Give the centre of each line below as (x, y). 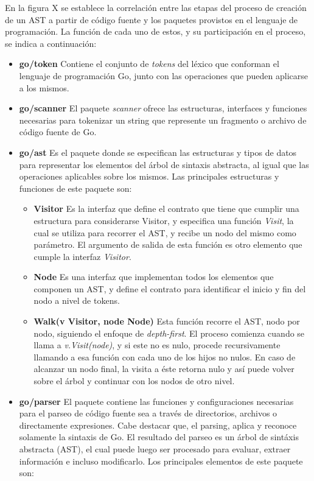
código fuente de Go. (58, 132)
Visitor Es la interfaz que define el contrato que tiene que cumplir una (166, 209)
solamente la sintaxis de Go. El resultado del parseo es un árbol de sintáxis (159, 437)
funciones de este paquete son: (75, 188)
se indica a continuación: (51, 43)
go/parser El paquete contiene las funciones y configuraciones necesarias (156, 401)
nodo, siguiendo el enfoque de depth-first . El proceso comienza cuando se (169, 333)
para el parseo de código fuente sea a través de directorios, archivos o (148, 413)
